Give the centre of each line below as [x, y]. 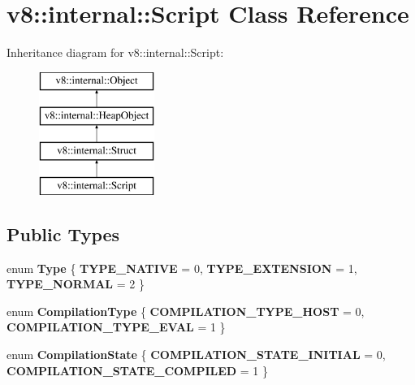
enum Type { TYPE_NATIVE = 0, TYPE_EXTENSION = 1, [182, 268]
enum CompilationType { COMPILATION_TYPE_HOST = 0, [186, 311]
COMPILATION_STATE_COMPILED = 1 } [138, 370]
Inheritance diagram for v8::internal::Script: [115, 52]
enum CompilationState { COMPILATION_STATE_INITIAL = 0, [196, 355]
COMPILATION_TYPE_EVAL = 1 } [116, 327]
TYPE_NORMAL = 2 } [76, 284]
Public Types [63, 234]
